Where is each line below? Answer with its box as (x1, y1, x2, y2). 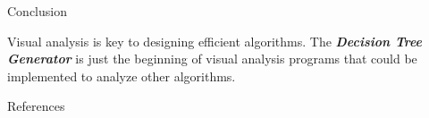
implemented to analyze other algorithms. (7, 66, 236, 85)
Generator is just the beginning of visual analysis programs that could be (7, 49, 417, 68)
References (7, 97, 65, 115)
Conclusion (7, 2, 67, 20)
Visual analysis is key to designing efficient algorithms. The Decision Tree (7, 31, 423, 50)
